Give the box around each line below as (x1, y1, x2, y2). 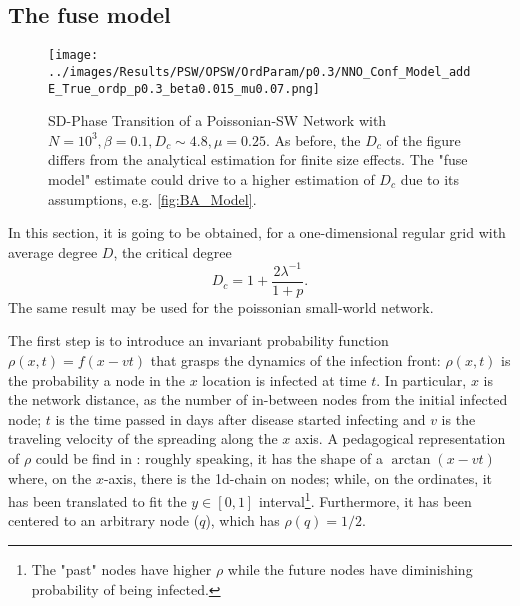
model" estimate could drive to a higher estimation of (48, 168, 375, 189)
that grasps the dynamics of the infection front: (150, 350, 441, 371)
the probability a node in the (8, 369, 186, 390)
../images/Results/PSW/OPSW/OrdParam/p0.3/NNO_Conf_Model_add (48, 64, 471, 79)
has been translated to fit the (8, 490, 187, 511)
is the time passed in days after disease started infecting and (55, 408, 426, 429)
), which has (205, 510, 280, 531)
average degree (8, 241, 98, 262)
